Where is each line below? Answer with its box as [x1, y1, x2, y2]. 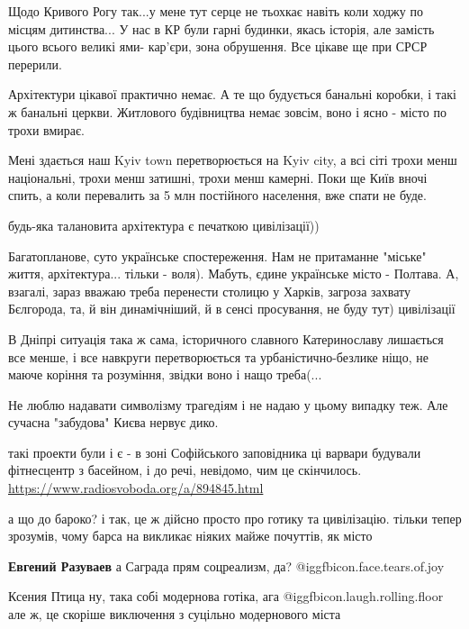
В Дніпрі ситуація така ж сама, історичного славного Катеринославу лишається [8, 329, 444, 348]
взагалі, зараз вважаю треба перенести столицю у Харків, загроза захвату [8, 281, 410, 300]
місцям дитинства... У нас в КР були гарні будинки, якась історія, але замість [8, 19, 435, 38]
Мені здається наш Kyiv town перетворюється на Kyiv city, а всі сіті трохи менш [8, 150, 457, 169]
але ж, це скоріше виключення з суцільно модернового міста [8, 605, 341, 624]
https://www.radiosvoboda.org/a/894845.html [8, 479, 264, 497]
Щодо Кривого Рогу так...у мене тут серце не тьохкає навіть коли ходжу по [8, 2, 423, 20]
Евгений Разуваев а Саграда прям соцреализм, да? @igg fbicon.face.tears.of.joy [8, 556, 445, 575]
